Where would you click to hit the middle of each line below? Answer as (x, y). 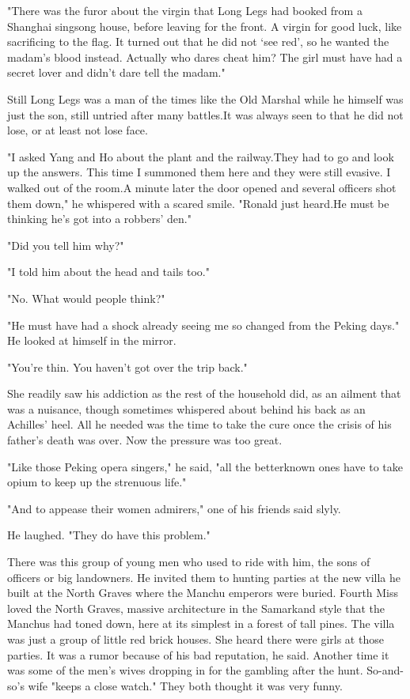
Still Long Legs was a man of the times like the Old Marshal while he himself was (205, 98)
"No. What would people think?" (86, 298)
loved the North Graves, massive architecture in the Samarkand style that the (196, 608)
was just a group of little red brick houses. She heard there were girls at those (196, 639)
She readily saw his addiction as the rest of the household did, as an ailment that (204, 393)
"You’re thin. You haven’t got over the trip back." (127, 367)
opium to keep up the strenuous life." (97, 482)
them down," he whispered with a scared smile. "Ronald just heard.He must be (198, 203)
